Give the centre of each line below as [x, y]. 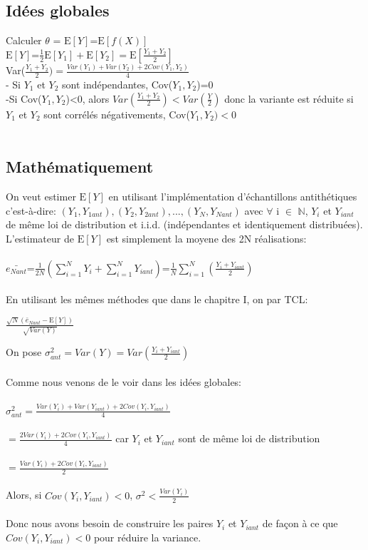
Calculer [24, 40]
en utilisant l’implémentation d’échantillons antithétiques [233, 196]
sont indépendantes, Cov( [117, 84]
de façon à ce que [300, 523]
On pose [24, 352]
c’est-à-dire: [31, 210]
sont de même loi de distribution [249, 438]
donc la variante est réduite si [289, 98]
